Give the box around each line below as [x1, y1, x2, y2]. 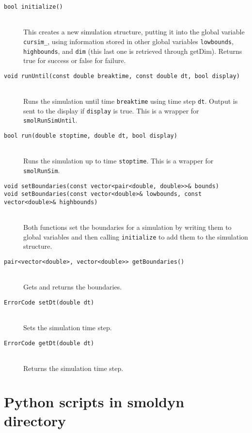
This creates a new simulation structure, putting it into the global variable [23, 27, 245, 37]
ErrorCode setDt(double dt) [4, 299, 94, 306]
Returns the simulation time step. [23, 363, 124, 373]
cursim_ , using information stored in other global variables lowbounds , [23, 36, 234, 46]
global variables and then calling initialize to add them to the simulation [23, 231, 248, 241]
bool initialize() [4, 3, 63, 10]
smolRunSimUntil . [23, 115, 78, 125]
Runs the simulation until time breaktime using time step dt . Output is [23, 96, 238, 106]
